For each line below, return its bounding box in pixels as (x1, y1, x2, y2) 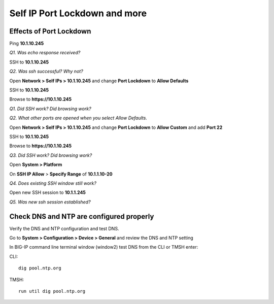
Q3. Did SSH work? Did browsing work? (9, 152, 92, 158)
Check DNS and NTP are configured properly (9, 212, 154, 221)
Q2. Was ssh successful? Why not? (9, 69, 83, 75)
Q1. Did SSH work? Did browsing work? (9, 106, 91, 112)
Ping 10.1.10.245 (9, 41, 44, 47)
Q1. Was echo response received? (9, 50, 81, 56)
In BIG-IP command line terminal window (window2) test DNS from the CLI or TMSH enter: (9, 244, 198, 250)
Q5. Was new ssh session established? (9, 198, 91, 205)
